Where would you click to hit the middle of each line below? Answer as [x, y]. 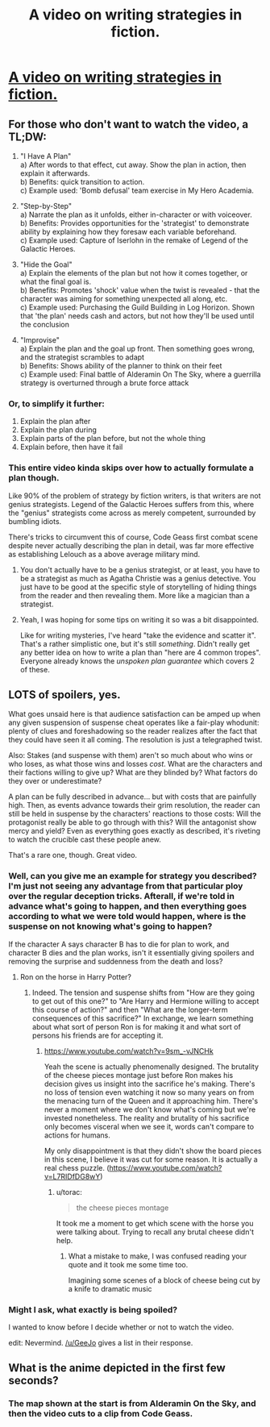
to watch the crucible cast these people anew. [85, 839]
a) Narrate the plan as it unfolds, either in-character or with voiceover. [136, 214]
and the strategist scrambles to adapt [82, 357]
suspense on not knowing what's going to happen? [110, 926]
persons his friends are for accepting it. [98, 1035]
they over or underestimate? [55, 781]
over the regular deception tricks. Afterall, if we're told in [122, 897]
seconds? [33, 1381]
